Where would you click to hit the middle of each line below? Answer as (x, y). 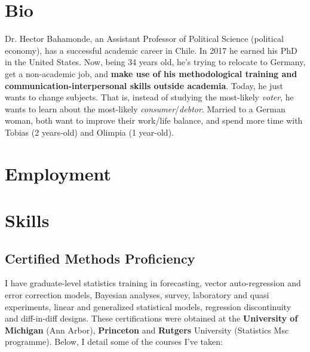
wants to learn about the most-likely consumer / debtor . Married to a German (145, 108)
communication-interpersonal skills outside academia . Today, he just (144, 85)
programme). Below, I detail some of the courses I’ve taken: (114, 342)
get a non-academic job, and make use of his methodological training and (151, 73)
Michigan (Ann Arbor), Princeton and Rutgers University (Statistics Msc (147, 330)
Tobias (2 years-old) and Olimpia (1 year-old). (89, 132)
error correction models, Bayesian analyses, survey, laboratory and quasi (137, 295)
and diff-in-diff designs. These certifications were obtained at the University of (151, 318)
